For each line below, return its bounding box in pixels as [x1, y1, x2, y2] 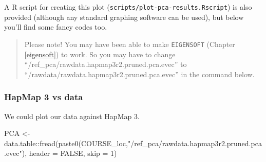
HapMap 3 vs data [4, 90, 83, 103]
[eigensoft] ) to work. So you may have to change [24, 49, 176, 59]
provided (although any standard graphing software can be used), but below [4, 11, 244, 22]
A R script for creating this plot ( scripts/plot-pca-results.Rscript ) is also [4, 2, 252, 12]
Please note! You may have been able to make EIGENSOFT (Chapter [24, 38, 235, 49]
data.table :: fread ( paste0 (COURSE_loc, [4, 137, 128, 148]
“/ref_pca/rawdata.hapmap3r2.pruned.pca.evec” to [24, 59, 187, 70]
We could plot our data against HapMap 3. [4, 110, 140, 121]
